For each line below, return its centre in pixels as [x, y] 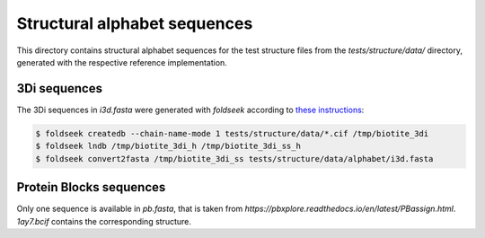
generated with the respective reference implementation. [122, 62]
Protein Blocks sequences [91, 187]
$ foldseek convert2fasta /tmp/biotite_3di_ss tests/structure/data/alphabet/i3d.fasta [234, 159]
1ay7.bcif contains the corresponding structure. [104, 221]
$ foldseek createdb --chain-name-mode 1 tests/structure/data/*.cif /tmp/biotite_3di [232, 133]
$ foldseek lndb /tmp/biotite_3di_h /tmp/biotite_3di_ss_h [168, 146]
